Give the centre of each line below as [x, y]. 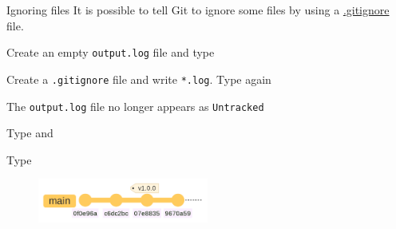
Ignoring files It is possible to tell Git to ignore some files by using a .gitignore [198, 10]
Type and [30, 133]
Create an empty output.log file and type [111, 52]
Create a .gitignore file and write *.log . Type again [139, 79]
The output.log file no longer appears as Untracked [135, 106]
